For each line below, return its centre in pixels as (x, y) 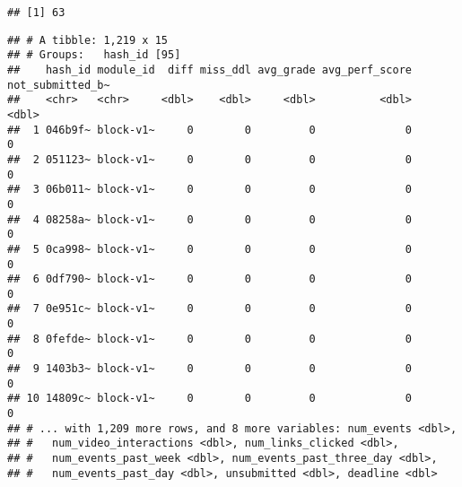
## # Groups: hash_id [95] (94, 55)
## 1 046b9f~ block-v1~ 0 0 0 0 (210, 130)
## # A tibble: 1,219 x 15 (87, 40)
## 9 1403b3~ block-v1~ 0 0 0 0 (210, 369)
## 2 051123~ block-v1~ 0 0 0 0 (210, 159)
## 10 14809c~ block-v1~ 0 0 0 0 (210, 399)
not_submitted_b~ (59, 85)
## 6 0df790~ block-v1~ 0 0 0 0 (210, 279)
